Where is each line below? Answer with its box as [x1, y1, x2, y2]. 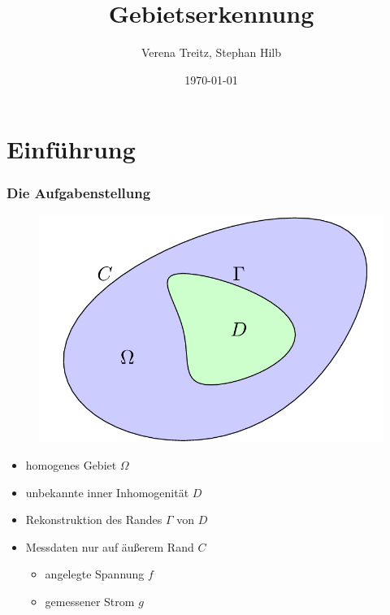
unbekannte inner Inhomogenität [25, 483, 189, 500]
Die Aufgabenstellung [6, 183, 151, 203]
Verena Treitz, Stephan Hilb [141, 44, 281, 61]
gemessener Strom [45, 592, 135, 609]
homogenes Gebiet [25, 456, 117, 473]
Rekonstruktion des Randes [25, 511, 162, 528]
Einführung [6, 132, 136, 166]
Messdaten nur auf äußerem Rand [25, 538, 194, 555]
